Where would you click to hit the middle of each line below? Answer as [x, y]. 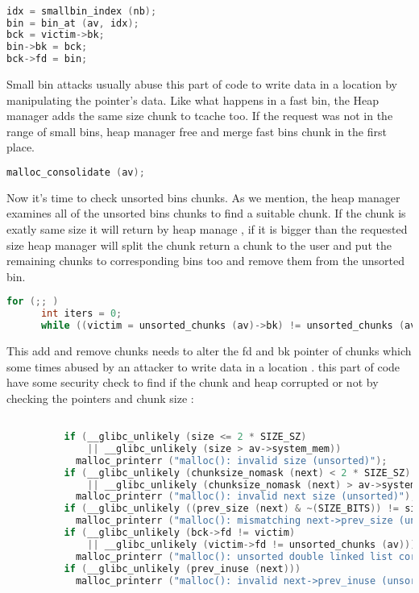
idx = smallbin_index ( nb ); [82, 11]
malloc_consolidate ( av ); [76, 172]
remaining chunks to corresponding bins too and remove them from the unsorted [206, 261]
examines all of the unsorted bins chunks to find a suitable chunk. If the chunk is [206, 213]
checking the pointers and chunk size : [100, 398]
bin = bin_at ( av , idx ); [73, 23]
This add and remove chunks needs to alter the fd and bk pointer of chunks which [209, 351]
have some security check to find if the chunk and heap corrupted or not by [193, 382]
